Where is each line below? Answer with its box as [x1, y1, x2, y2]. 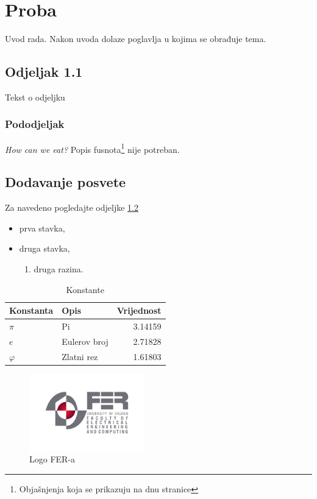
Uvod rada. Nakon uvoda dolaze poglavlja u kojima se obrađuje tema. [5, 32, 266, 45]
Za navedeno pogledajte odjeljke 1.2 [5, 201, 138, 214]
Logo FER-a [29, 453, 76, 465]
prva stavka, [19, 221, 65, 234]
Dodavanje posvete [5, 172, 126, 191]
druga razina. [34, 262, 84, 275]
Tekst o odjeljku [5, 90, 65, 103]
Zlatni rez [62, 350, 98, 363]
